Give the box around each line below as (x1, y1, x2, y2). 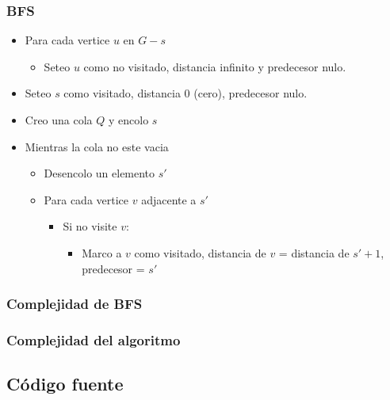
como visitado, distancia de (134, 244, 266, 261)
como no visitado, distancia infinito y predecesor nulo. (83, 58, 346, 74)
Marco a (82, 244, 122, 261)
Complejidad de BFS (6, 294, 143, 314)
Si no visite (63, 218, 117, 234)
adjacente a (141, 191, 197, 208)
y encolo (109, 112, 149, 128)
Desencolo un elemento (44, 165, 155, 181)
